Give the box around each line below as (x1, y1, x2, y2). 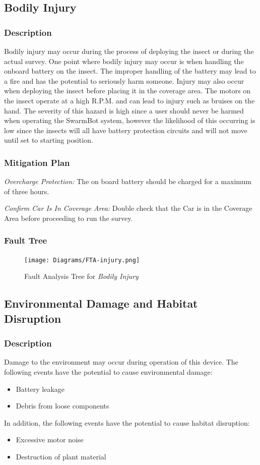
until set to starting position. (4, 135, 93, 145)
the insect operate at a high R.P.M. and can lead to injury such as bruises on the (4, 95, 255, 105)
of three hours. (4, 186, 49, 196)
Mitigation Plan (4, 156, 70, 168)
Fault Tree (4, 234, 47, 247)
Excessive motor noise (16, 434, 84, 445)
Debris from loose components (16, 400, 109, 411)
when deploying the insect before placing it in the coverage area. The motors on (4, 85, 251, 96)
